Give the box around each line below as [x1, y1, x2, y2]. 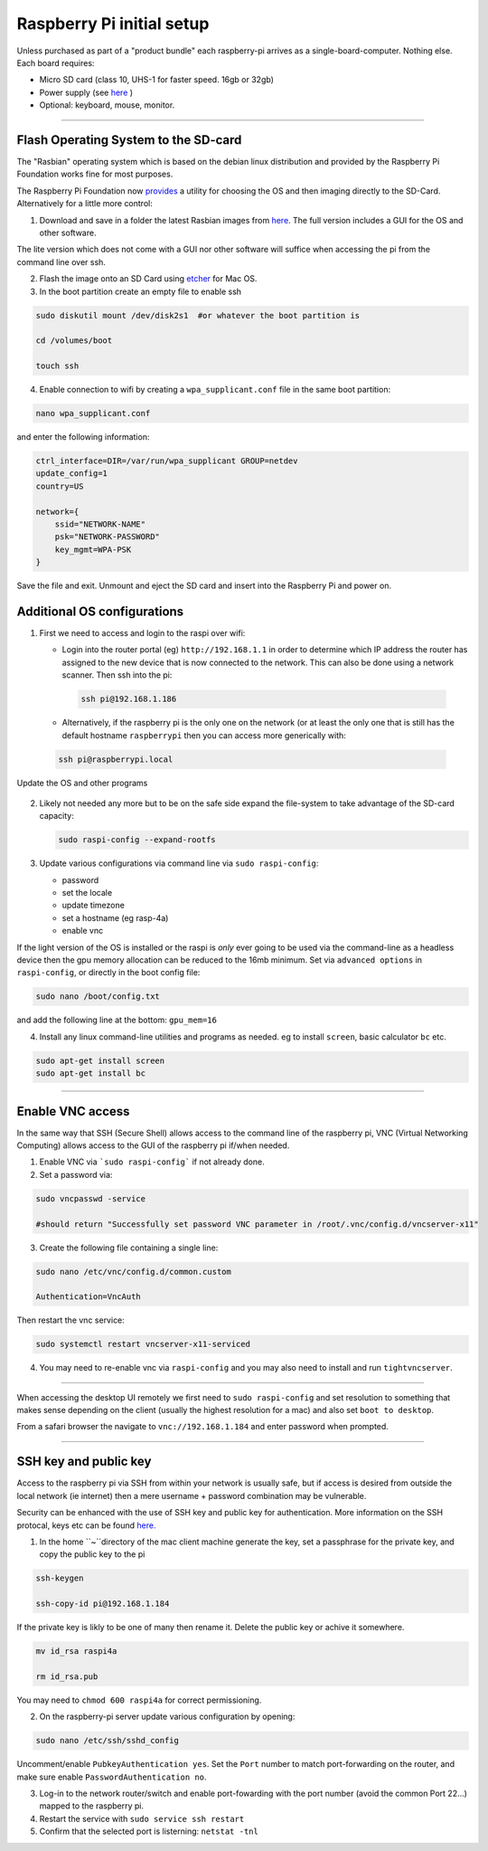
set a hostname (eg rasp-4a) [61, 912, 169, 923]
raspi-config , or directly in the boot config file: [16, 967, 201, 978]
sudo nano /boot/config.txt [35, 992, 160, 1001]
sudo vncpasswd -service [35, 1193, 146, 1203]
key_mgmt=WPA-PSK [54, 544, 132, 555]
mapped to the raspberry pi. [39, 1800, 145, 1811]
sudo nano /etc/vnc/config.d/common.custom [35, 1267, 232, 1277]
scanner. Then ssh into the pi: [61, 669, 173, 680]
